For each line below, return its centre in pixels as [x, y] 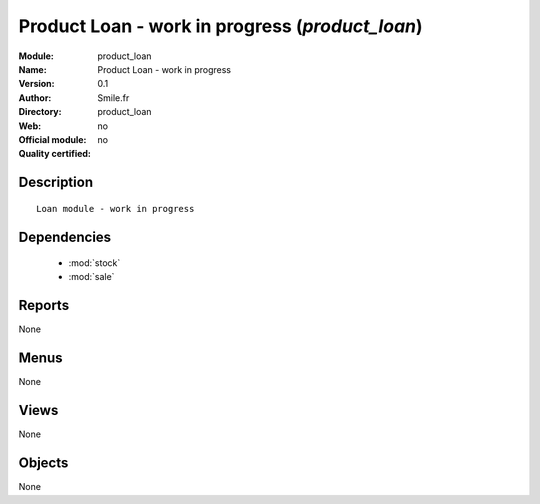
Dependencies [65, 236]
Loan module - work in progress [115, 208]
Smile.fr [113, 97]
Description [56, 182]
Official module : [52, 139]
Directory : [40, 112]
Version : [36, 84]
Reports [44, 305]
